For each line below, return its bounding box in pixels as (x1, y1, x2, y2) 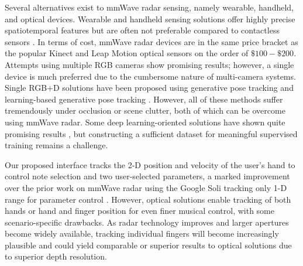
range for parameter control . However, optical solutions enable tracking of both (5, 193, 291, 205)
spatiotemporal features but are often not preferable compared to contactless (5, 24, 280, 36)
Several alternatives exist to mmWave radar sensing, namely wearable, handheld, (5, 1, 294, 13)
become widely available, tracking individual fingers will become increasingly (5, 227, 279, 240)
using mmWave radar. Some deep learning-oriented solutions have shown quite (5, 115, 285, 128)
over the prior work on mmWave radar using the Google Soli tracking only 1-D (5, 181, 287, 193)
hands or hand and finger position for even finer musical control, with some (5, 204, 274, 217)
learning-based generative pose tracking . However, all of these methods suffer (5, 93, 283, 105)
